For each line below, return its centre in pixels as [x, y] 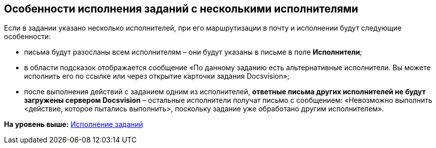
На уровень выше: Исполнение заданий [74, 124]
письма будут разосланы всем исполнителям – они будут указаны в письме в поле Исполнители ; [193, 52]
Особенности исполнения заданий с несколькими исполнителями [181, 9]
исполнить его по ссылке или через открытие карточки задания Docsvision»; [157, 76]
